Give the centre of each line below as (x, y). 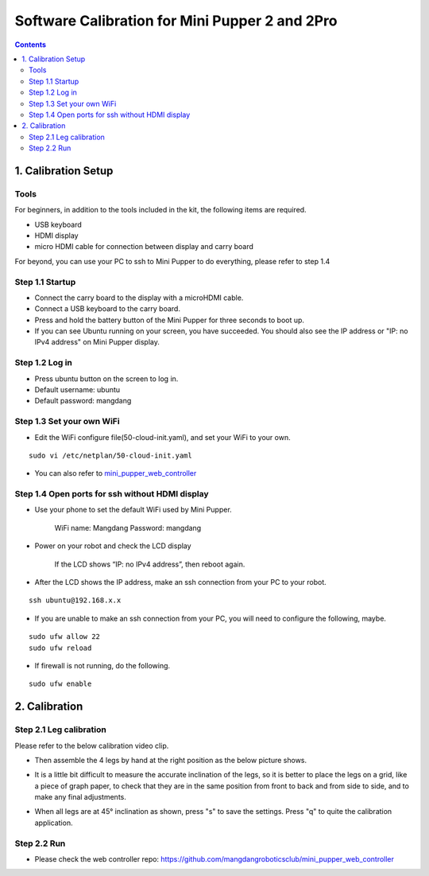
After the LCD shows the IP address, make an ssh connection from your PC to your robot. (181, 582)
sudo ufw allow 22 (65, 637)
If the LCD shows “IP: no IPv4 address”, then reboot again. (150, 564)
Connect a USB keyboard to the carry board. (107, 309)
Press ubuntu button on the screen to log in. (106, 379)
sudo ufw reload (60, 648)
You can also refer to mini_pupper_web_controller (116, 473)
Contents (31, 45)
